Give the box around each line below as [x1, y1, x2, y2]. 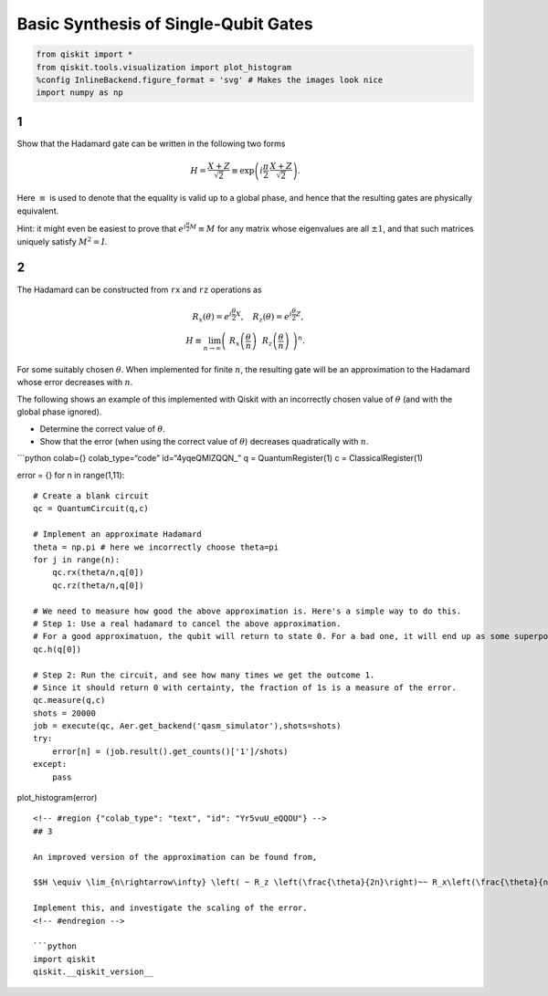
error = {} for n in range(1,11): [16, 469, 125, 480]
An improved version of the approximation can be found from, [33, 852, 318, 862]
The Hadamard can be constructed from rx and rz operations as [16, 284, 262, 295]
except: [33, 759, 68, 770]
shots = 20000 [33, 708, 96, 718]
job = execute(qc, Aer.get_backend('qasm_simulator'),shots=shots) [33, 721, 342, 731]
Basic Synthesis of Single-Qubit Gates [16, 14, 314, 34]
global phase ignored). [16, 406, 102, 417]
